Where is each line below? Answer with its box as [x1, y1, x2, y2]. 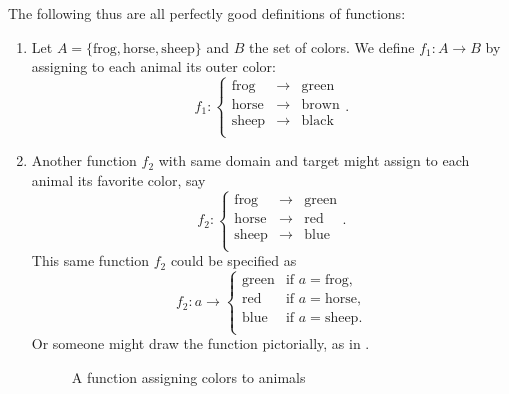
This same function [31, 250, 150, 271]
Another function [31, 150, 137, 171]
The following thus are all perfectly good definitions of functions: [8, 3, 406, 23]
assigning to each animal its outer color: [31, 56, 276, 77]
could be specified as [170, 250, 297, 271]
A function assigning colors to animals [71, 367, 306, 388]
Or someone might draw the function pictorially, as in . [31, 333, 370, 354]
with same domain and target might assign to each [158, 150, 470, 171]
